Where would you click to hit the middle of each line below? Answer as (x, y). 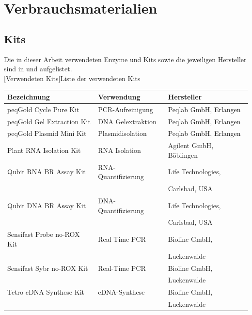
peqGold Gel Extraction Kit (49, 121)
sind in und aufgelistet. (38, 69)
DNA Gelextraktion (127, 121)
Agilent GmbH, (191, 145)
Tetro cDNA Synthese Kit (46, 292)
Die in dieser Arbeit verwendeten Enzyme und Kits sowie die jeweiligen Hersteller (125, 59)
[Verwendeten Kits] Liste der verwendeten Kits (72, 78)
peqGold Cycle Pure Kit (43, 109)
